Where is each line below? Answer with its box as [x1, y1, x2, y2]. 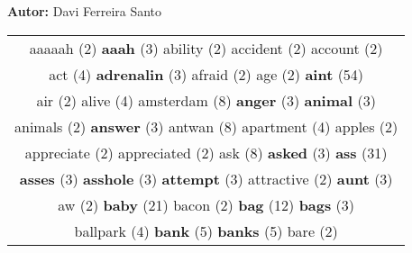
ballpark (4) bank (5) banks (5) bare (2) [74, 220, 338, 241]
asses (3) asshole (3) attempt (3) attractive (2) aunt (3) [19, 167, 393, 189]
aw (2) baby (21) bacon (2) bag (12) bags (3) [58, 194, 355, 215]
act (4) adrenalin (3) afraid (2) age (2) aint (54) [49, 63, 364, 85]
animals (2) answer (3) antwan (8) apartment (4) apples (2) [14, 115, 398, 137]
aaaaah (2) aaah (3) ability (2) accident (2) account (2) [29, 37, 383, 59]
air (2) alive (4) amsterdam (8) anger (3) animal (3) [36, 89, 376, 111]
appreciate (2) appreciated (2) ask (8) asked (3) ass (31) [24, 141, 388, 163]
